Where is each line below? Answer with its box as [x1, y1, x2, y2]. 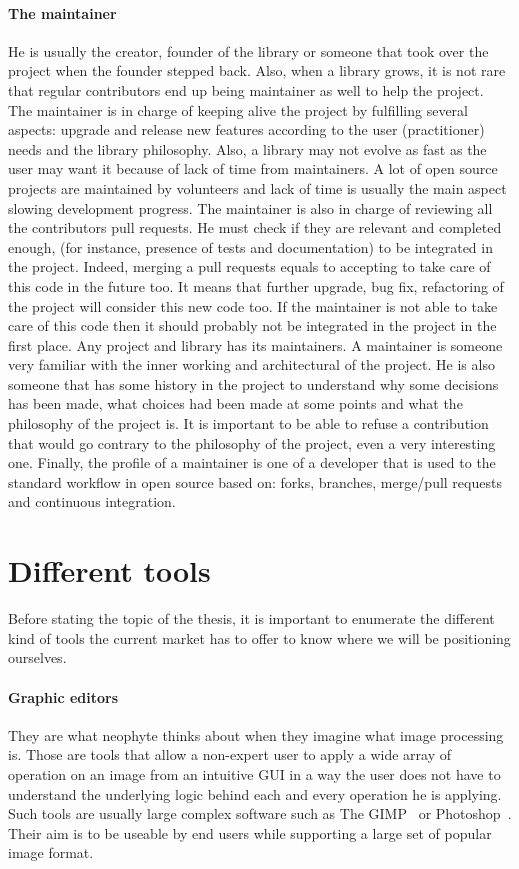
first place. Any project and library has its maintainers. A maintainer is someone [8, 334, 503, 355]
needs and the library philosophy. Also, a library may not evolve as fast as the [8, 138, 487, 159]
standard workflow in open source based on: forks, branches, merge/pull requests [8, 471, 502, 492]
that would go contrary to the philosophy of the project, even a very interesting [8, 432, 496, 453]
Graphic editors [8, 686, 119, 707]
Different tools [8, 550, 211, 591]
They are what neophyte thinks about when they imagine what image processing [8, 724, 504, 745]
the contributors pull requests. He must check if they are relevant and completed [8, 217, 502, 238]
